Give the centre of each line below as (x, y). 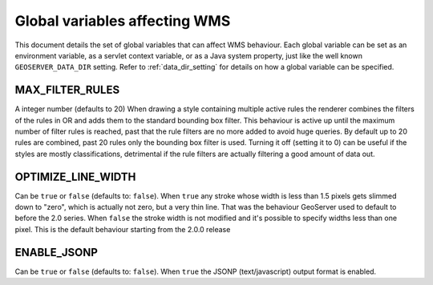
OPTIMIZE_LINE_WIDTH (75, 177)
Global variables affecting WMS (123, 21)
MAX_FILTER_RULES (67, 90)
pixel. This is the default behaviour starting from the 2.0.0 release (123, 229)
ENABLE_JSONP (56, 252)
